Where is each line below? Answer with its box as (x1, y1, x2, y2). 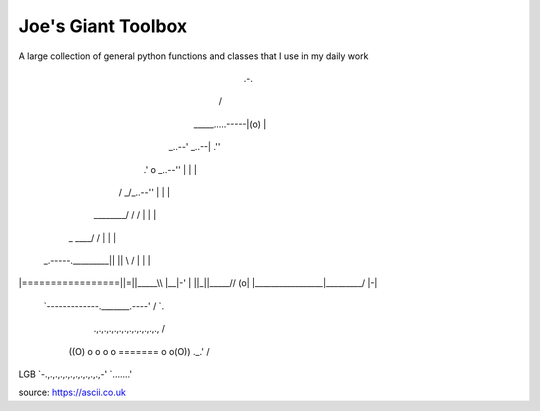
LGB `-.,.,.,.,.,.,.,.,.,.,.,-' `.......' (18, 368, 133, 380)
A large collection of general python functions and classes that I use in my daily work (18, 50, 369, 62)
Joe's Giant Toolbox (18, 15, 188, 37)
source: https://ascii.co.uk (18, 386, 127, 399)
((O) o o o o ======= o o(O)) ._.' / (68, 345, 210, 357)
